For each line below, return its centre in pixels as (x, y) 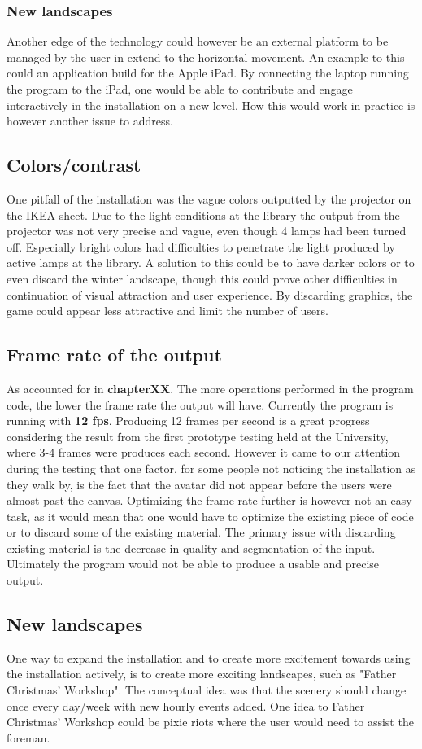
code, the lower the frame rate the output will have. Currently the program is (200, 404)
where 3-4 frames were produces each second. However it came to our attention (204, 452)
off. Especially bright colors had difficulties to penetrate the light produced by (201, 246)
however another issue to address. (90, 121)
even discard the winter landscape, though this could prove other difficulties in (202, 278)
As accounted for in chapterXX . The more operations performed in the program (210, 388)
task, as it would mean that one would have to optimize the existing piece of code (210, 516)
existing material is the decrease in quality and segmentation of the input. (191, 548)
